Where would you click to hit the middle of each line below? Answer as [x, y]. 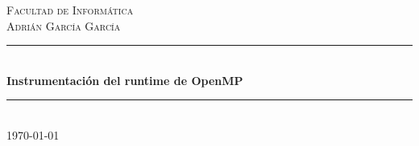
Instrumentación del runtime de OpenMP [125, 80]
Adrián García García [64, 25]
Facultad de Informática [70, 10]
